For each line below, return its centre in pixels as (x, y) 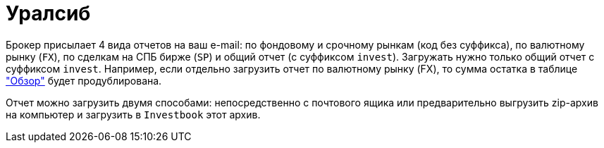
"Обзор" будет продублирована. (84, 80)
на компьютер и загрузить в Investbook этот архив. (133, 114)
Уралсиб (48, 13)
